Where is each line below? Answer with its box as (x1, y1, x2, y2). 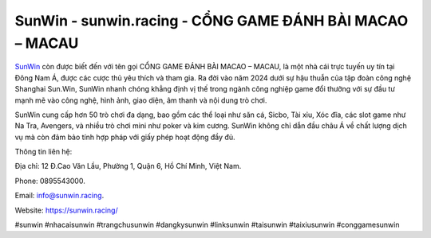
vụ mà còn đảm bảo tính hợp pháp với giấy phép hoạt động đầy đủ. (14, 132, 235, 142)
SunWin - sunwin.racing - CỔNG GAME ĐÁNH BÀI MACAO (14, 12, 409, 29)
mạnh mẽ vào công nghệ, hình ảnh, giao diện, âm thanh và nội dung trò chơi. (14, 96, 267, 105)
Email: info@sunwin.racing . (14, 191, 105, 201)
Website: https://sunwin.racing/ (14, 205, 119, 215)
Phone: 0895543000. (14, 176, 85, 185)
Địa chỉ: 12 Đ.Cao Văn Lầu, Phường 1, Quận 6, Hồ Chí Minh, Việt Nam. (14, 162, 242, 171)
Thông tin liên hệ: (14, 147, 73, 157)
